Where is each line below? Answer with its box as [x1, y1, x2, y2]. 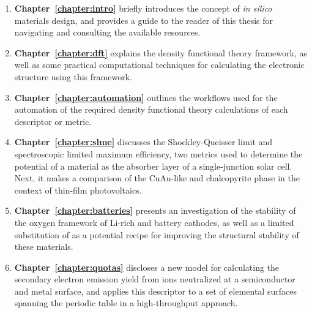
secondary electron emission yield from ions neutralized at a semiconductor [14, 273, 295, 285]
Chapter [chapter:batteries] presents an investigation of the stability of [14, 204, 296, 217]
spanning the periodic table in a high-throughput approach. [14, 296, 238, 309]
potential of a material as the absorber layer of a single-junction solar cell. [14, 159, 292, 172]
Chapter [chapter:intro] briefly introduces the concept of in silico [14, 2, 272, 14]
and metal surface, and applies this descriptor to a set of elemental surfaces [14, 284, 297, 297]
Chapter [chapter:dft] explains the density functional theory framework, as [14, 46, 307, 59]
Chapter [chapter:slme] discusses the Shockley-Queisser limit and [14, 135, 273, 148]
